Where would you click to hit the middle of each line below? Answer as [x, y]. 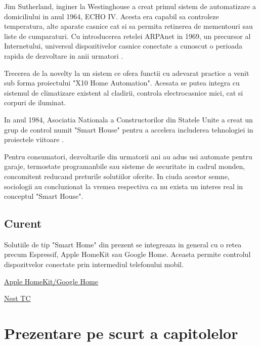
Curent [23, 223]
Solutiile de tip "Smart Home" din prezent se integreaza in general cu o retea [123, 244]
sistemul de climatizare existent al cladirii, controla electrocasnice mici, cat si [124, 92]
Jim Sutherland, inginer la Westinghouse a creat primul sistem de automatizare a [130, 6]
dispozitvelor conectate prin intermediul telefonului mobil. [94, 264]
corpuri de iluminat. [35, 102]
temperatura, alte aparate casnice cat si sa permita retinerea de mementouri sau [128, 26]
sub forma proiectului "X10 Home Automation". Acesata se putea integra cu [122, 83]
